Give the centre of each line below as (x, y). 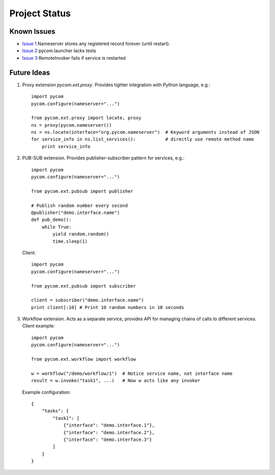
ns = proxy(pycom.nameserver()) (72, 125)
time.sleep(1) (70, 241)
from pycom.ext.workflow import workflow (84, 359)
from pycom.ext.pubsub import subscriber (84, 286)
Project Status (40, 13)
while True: (57, 227)
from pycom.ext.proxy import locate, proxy (86, 118)
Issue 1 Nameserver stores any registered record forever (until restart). (96, 44)
